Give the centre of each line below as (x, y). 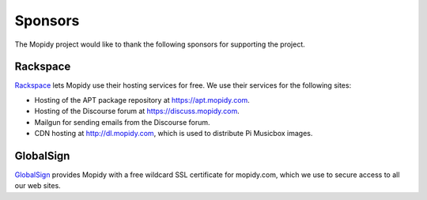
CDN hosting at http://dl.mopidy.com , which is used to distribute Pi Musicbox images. (174, 134)
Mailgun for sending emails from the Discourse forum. (122, 122)
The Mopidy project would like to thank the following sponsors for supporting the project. (160, 44)
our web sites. (38, 186)
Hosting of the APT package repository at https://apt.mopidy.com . (142, 100)
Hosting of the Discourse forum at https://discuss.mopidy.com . (137, 111)
